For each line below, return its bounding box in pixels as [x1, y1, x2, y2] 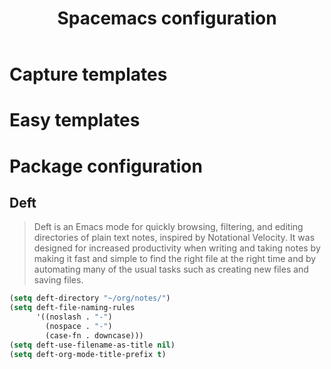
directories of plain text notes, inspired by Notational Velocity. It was [33, 232, 316, 244]
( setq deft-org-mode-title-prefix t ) [9, 349, 167, 359]
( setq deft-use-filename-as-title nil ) [9, 340, 176, 350]
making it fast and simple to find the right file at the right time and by [33, 253, 317, 265]
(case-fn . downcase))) [45, 330, 144, 341]
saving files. [33, 274, 84, 286]
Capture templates [9, 63, 168, 86]
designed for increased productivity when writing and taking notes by [33, 242, 321, 254]
